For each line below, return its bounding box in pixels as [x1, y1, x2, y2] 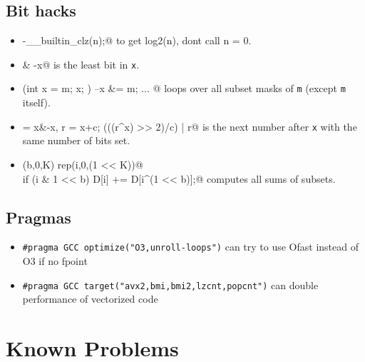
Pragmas [6, 206, 71, 228]
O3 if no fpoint [22, 253, 88, 268]
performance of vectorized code [22, 291, 158, 306]
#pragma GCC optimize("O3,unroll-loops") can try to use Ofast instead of [22, 239, 359, 254]
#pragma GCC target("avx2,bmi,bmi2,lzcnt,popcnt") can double [22, 277, 319, 292]
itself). [22, 95, 51, 110]
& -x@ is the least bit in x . [22, 56, 140, 71]
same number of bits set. [22, 133, 130, 148]
